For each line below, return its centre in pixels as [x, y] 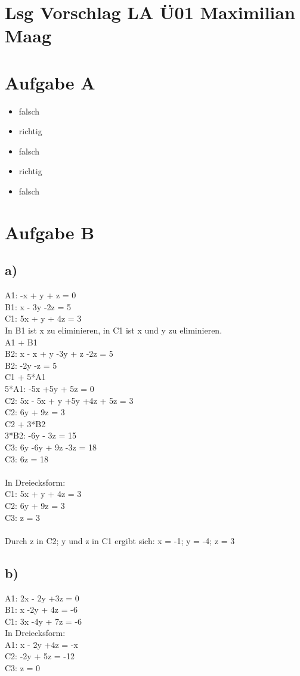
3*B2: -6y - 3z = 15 [41, 435]
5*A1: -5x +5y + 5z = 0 [50, 388]
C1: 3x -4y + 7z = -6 [44, 621]
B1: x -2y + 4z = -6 [41, 609]
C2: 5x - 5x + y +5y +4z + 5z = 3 [69, 400]
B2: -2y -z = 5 [31, 365]
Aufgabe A [50, 82]
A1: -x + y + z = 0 [41, 295]
